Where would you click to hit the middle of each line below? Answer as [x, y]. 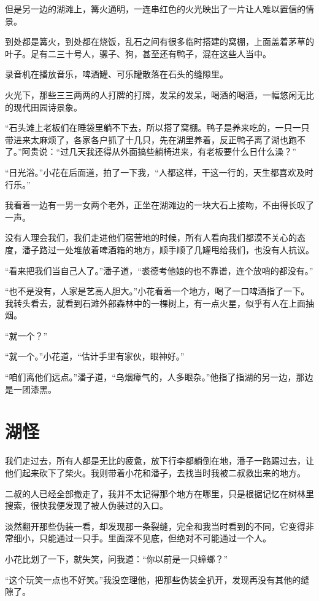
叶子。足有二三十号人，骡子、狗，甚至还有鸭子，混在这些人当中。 [138, 53]
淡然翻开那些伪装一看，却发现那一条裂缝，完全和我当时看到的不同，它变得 [155, 526]
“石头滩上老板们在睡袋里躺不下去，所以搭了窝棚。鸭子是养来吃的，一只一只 [157, 128]
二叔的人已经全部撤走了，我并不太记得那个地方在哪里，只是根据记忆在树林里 [159, 493]
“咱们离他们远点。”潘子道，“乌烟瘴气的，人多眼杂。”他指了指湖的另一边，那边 [159, 377]
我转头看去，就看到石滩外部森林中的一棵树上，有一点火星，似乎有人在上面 [155, 303]
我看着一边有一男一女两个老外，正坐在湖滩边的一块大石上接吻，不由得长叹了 [159, 205]
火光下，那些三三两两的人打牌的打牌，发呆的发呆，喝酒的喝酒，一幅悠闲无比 [159, 94]
